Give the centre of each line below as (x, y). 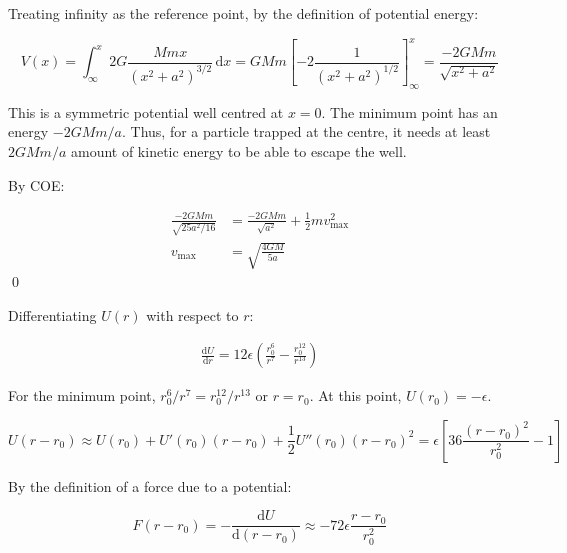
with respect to (192, 314)
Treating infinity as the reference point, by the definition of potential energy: (243, 13)
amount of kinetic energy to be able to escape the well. (238, 150)
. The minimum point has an (409, 111)
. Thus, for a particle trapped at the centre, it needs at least (306, 131)
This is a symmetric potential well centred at (146, 111)
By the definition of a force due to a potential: (150, 485)
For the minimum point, (82, 395)
